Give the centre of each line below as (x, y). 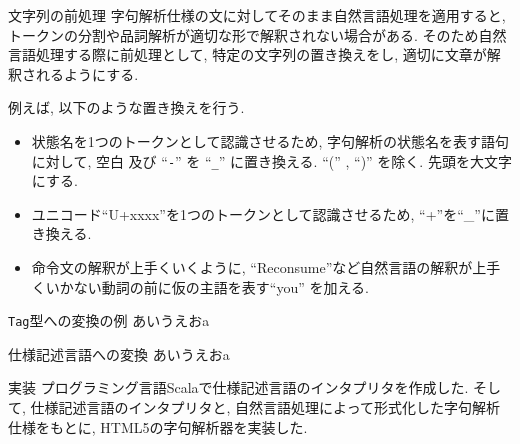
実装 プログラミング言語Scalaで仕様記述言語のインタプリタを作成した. (238, 387)
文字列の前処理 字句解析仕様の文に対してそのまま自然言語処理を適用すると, (257, 15)
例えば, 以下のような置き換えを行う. (126, 107)
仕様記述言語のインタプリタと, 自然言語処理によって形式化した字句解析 (265, 407)
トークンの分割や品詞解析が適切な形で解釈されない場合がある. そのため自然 (257, 34)
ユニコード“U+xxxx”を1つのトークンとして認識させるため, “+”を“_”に (263, 213)
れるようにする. (87, 73)
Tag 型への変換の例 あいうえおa (109, 320)
